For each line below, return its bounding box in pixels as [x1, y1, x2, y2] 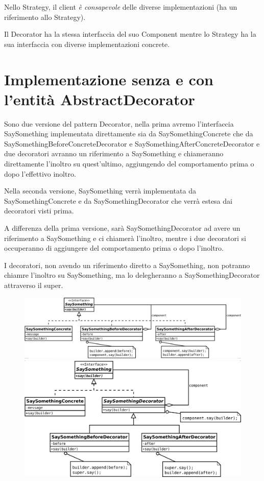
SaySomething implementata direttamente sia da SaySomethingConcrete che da [4, 128, 253, 139]
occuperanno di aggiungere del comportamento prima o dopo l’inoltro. [4, 243, 224, 253]
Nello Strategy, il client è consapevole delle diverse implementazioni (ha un [4, 2, 237, 12]
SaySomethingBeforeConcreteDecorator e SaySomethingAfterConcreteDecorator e [4, 138, 260, 149]
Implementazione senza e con [4, 68, 213, 89]
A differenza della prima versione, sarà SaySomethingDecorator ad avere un [4, 223, 241, 233]
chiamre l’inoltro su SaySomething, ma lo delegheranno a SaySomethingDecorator [4, 270, 260, 280]
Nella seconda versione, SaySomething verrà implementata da [4, 185, 196, 196]
